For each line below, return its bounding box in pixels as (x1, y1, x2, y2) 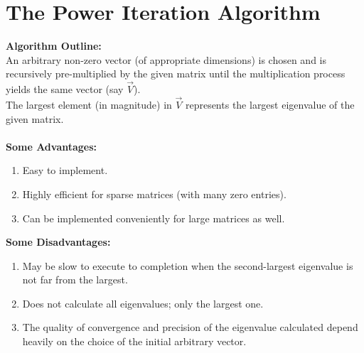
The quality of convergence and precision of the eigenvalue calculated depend (22, 320, 358, 335)
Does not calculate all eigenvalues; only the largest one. (22, 295, 264, 310)
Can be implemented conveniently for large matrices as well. (22, 210, 285, 225)
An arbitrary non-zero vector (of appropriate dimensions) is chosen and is (6, 52, 327, 67)
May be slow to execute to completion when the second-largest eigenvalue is (22, 258, 353, 273)
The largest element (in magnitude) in (6, 97, 172, 112)
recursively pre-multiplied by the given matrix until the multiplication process (6, 66, 346, 81)
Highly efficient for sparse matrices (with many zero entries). (22, 186, 287, 201)
